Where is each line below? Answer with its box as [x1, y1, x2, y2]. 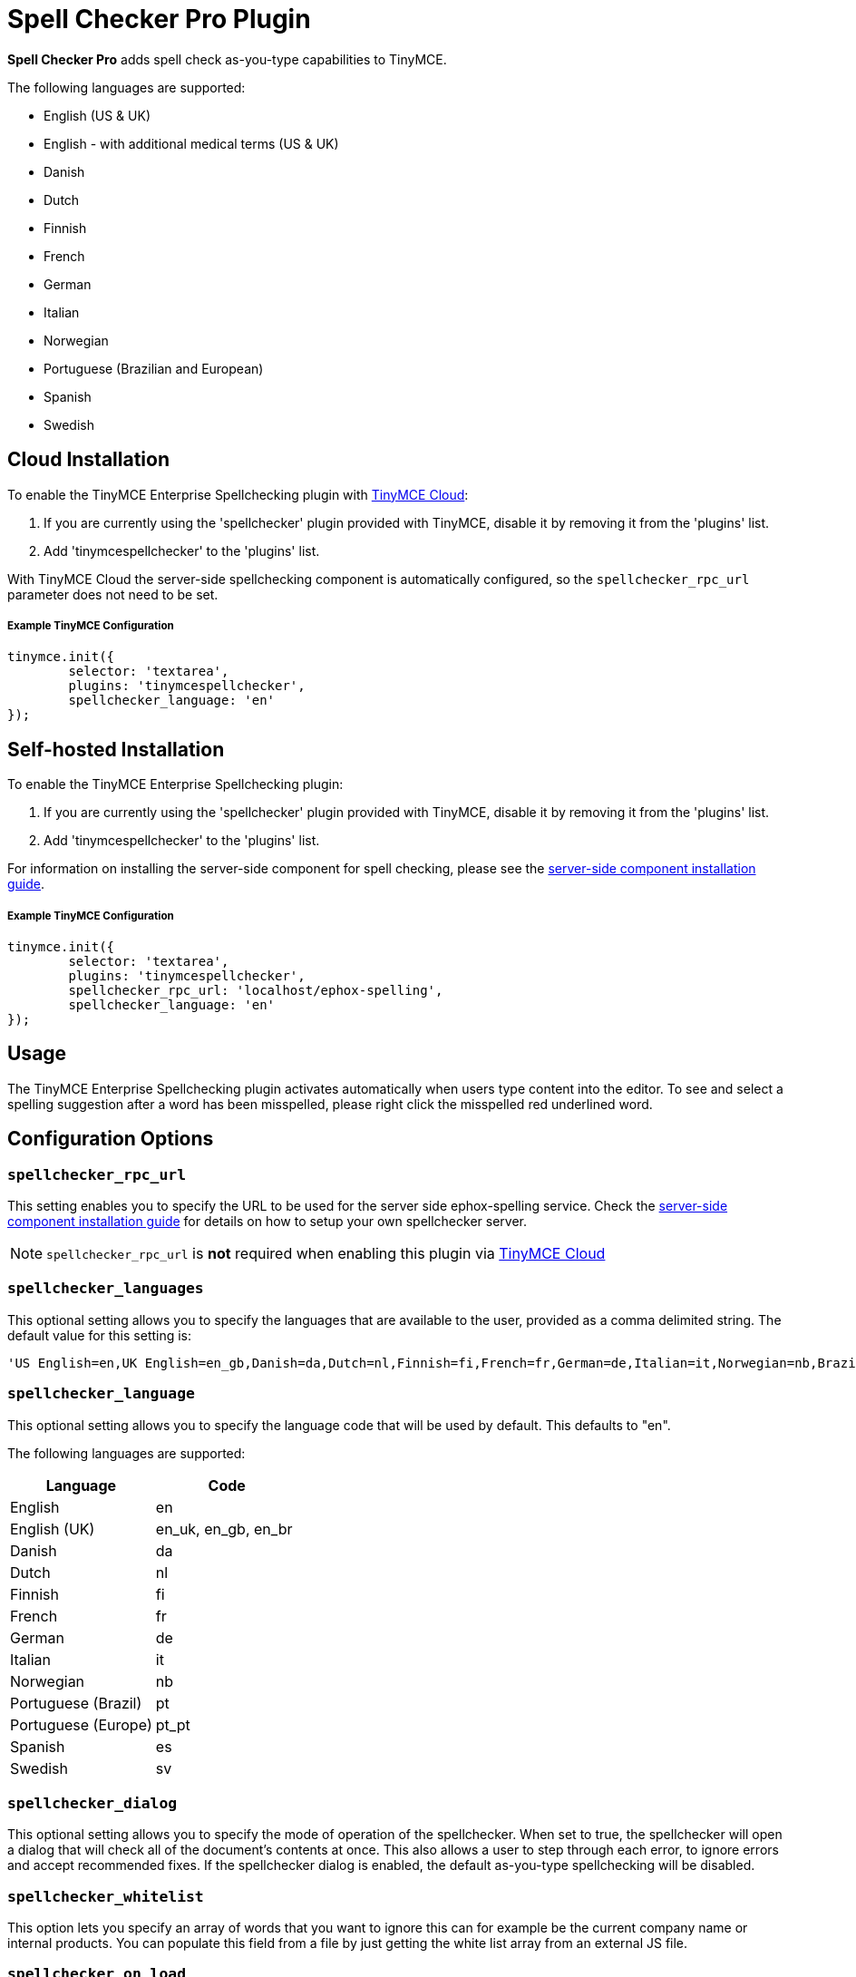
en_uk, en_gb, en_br [155, 1519, 293, 1538]
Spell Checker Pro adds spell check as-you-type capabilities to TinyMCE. [7, 51, 447, 67]
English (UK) [10, 1519, 95, 1538]
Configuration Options [7, 1127, 214, 1151]
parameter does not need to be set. [7, 586, 219, 602]
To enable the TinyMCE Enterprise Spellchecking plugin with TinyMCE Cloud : [7, 486, 469, 502]
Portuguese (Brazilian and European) [44, 360, 264, 376]
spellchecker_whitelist [7, 1887, 204, 1905]
